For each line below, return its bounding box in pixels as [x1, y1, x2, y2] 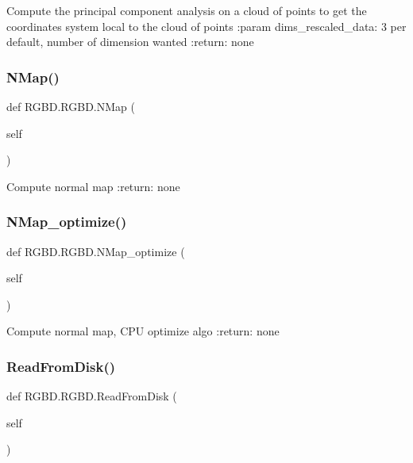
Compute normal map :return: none [6, 178, 180, 194]
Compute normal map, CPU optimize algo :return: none [6, 323, 280, 339]
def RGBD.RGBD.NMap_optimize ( [6, 243, 185, 259]
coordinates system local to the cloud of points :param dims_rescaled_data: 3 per [6, 17, 407, 34]
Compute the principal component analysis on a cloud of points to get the [6, 2, 367, 18]
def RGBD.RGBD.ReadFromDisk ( [6, 388, 177, 404]
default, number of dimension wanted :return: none [6, 33, 254, 50]
